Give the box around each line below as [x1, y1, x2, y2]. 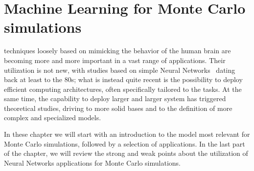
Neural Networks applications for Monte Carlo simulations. [4, 157, 181, 168]
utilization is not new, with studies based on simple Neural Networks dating [4, 64, 235, 75]
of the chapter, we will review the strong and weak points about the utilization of [4, 148, 248, 158]
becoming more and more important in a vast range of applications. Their [4, 55, 226, 65]
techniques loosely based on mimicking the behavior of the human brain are [4, 45, 231, 56]
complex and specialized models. [4, 112, 101, 123]
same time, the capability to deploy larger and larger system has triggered [4, 93, 226, 104]
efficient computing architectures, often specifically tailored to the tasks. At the [4, 84, 242, 94]
